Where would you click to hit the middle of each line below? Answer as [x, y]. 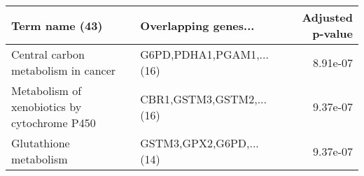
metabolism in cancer [64, 70]
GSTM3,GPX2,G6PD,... [199, 143]
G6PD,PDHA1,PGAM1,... [204, 54]
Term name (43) [57, 25]
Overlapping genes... [197, 25]
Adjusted [327, 17]
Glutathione [41, 143]
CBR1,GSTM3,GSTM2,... [204, 98]
